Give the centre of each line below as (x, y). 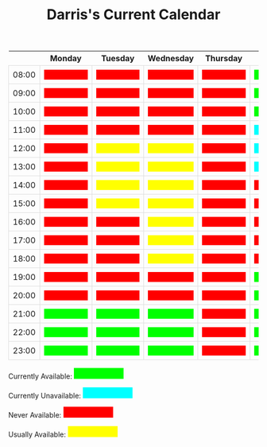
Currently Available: (41, 376)
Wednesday (171, 59)
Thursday (224, 59)
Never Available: (35, 415)
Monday (66, 59)
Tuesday (118, 59)
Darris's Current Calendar (133, 15)
